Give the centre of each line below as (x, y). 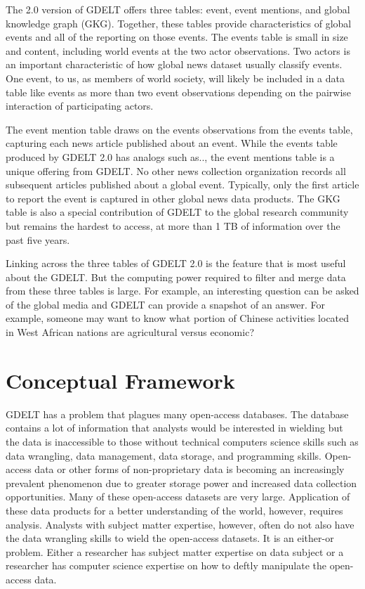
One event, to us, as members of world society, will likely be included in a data (175, 78)
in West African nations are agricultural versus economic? (130, 332)
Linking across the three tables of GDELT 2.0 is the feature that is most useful (176, 263)
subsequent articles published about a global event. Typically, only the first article (182, 185)
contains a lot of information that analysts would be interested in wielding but (174, 428)
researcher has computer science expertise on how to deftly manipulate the (166, 565)
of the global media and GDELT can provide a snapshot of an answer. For (166, 304)
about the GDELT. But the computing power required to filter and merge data (176, 277)
